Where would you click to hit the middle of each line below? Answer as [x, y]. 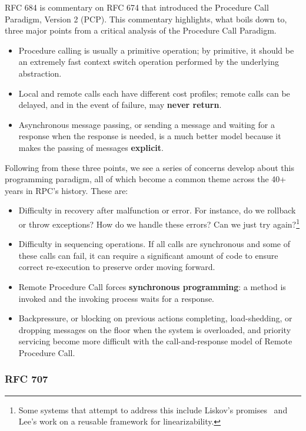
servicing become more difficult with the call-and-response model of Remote [155, 341]
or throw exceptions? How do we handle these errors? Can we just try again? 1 [159, 223]
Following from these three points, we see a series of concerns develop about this [149, 167]
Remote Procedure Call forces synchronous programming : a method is [152, 286]
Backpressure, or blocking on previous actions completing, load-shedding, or [155, 318]
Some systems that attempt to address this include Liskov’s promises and [153, 409]
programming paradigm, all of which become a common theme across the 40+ [146, 179]
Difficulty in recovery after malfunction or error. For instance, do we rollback [157, 210]
